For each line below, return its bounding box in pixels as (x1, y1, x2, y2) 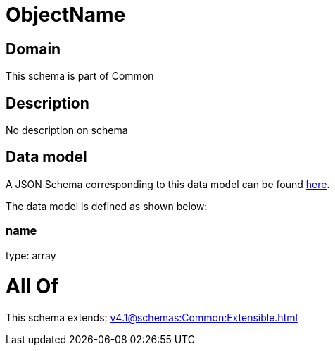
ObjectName (6, 3, 126, 27)
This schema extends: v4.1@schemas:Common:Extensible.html (6, 312, 298, 324)
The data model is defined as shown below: (6, 199, 208, 212)
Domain (6, 39, 61, 58)
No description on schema (6, 124, 128, 137)
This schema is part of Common (6, 70, 154, 82)
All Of (6, 274, 59, 299)
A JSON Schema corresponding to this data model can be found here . (6, 178, 330, 190)
